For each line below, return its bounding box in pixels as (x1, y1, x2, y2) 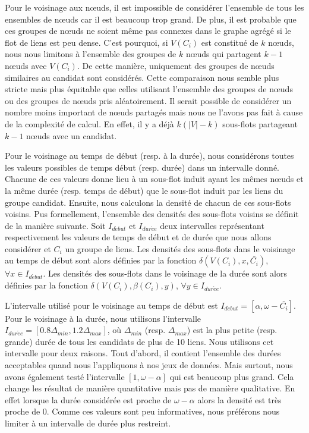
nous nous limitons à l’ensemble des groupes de (5, 48, 176, 60)
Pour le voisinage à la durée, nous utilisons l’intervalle (5, 312, 201, 324)
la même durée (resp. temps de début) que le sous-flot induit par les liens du (5, 184, 283, 196)
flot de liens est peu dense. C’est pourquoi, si (5, 36, 168, 48)
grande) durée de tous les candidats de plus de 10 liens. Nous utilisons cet (5, 335, 274, 347)
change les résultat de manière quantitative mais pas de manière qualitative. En (5, 382, 295, 394)
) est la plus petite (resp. (187, 324, 278, 336)
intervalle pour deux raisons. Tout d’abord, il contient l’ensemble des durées (5, 347, 281, 359)
